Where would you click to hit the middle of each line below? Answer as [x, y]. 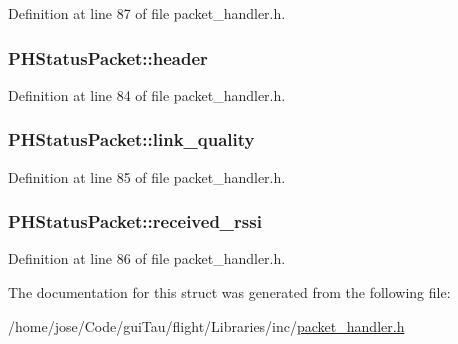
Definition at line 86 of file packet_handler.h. [147, 258]
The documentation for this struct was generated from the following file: [229, 292]
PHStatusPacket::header [108, 57]
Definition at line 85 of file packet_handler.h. [147, 176]
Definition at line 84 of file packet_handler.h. [147, 94]
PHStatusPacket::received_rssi [135, 221]
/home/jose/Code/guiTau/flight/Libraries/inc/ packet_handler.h [206, 325]
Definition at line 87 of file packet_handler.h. [147, 13]
